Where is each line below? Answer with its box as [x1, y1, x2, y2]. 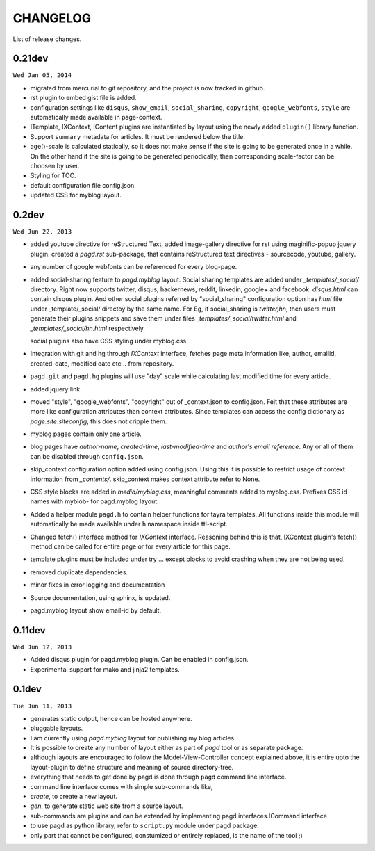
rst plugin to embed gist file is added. [30, 94, 137, 102]
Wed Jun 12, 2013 [12, 643, 72, 651]
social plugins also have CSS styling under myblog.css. [30, 337, 188, 345]
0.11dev [12, 624, 46, 636]
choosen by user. [30, 161, 80, 170]
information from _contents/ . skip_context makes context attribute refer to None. [30, 475, 260, 483]
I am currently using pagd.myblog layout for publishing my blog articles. [30, 734, 236, 742]
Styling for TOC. [30, 171, 76, 180]
